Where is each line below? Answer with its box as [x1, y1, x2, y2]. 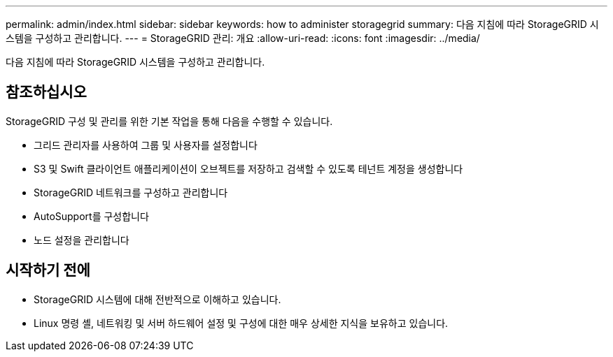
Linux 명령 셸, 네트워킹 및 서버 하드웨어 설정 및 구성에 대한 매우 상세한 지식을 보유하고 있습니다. [34, 316, 449, 329]
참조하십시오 [6, 83, 87, 101]
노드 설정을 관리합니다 [34, 233, 129, 246]
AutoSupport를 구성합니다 [34, 210, 149, 222]
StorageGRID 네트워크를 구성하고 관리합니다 [34, 186, 228, 198]
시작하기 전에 [6, 261, 90, 279]
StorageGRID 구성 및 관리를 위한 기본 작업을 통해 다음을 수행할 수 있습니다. [6, 115, 333, 127]
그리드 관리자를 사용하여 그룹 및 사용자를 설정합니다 [34, 138, 258, 151]
